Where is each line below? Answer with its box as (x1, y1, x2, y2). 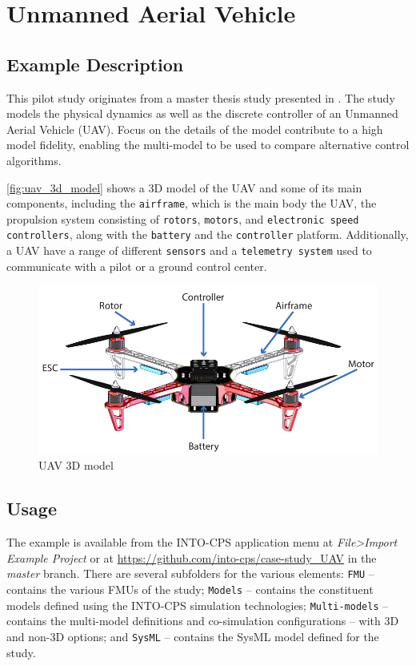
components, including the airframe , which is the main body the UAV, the (6, 195, 377, 212)
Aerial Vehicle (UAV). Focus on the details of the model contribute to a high (6, 120, 383, 137)
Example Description (6, 51, 184, 76)
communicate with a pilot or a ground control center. (6, 257, 267, 274)
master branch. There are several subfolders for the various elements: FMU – (6, 565, 374, 582)
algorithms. (6, 151, 62, 168)
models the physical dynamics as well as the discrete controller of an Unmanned (6, 105, 398, 122)
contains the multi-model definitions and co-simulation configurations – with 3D (6, 612, 399, 629)
